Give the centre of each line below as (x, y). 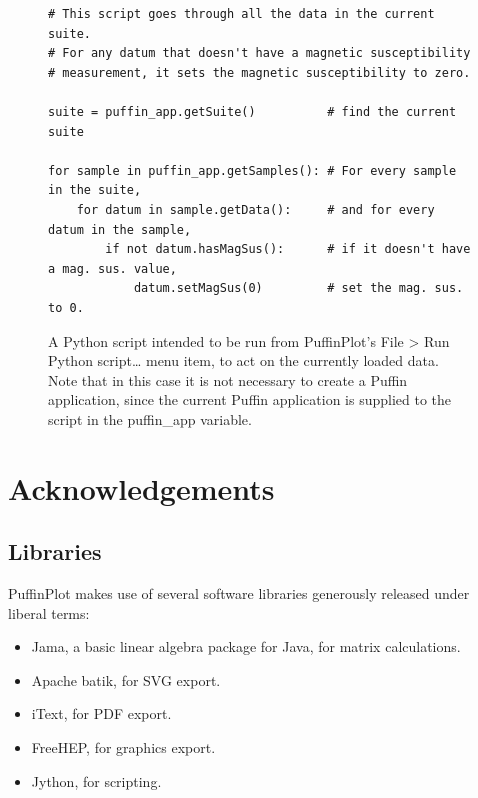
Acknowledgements (141, 487)
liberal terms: (49, 612)
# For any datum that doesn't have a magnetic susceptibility (259, 53)
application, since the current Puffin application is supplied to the (250, 399)
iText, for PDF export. (101, 713)
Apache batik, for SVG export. (126, 679)
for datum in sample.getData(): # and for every (255, 209)
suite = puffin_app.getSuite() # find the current (252, 111)
